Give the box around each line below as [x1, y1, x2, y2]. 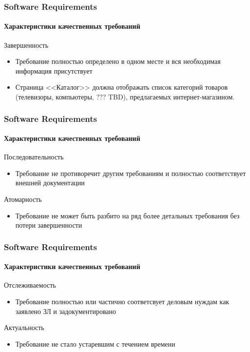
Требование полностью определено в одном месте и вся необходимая [15, 56, 221, 66]
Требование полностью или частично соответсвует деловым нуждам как [15, 296, 230, 307]
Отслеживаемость [4, 280, 56, 290]
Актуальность [4, 322, 44, 332]
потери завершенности [15, 220, 82, 230]
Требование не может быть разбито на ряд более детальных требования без [15, 210, 240, 220]
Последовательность [4, 152, 64, 162]
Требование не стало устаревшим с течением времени [15, 338, 175, 349]
